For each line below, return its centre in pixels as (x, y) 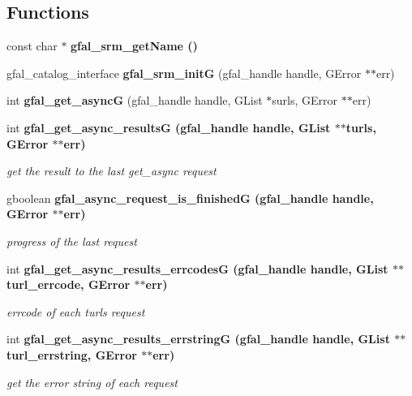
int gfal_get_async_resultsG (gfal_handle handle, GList (169, 127)
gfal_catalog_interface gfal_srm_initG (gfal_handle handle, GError (184, 73)
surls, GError (305, 100)
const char (32, 46)
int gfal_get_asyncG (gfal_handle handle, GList (135, 100)
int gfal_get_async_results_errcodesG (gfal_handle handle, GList (197, 268)
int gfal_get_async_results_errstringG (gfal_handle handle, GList (198, 339)
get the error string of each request (92, 382)
